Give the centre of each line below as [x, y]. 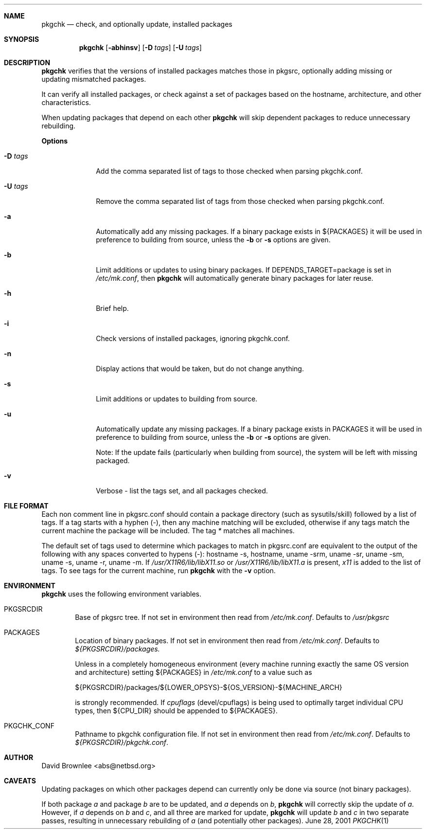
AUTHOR [19, 757]
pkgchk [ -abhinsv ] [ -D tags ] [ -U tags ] [140, 47]
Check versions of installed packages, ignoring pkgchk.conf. [193, 338]
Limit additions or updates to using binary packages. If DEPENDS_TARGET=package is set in [244, 270]
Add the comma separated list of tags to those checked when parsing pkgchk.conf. [229, 171]
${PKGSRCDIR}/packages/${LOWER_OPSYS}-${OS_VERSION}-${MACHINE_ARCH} [209, 687]
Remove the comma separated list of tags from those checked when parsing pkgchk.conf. [240, 201]
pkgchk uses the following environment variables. [122, 594]
